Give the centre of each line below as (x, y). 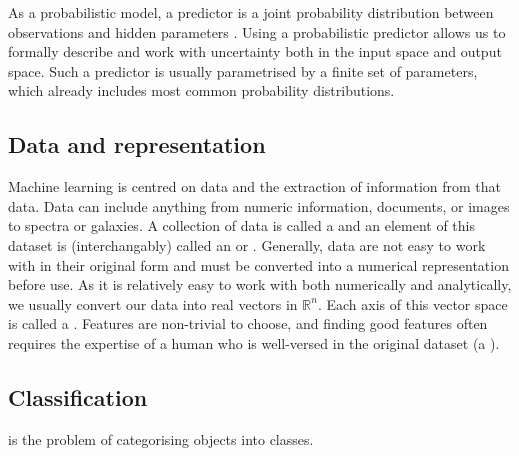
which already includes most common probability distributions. (201, 90)
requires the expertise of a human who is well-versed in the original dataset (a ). (254, 342)
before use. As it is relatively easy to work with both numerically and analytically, (260, 284)
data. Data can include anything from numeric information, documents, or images (259, 205)
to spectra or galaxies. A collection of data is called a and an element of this (242, 225)
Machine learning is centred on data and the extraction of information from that (255, 186)
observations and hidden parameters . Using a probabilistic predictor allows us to (257, 31)
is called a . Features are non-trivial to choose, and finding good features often (248, 323)
